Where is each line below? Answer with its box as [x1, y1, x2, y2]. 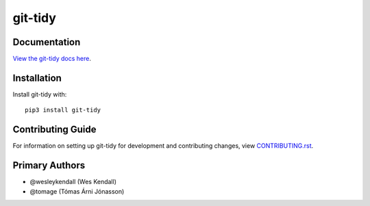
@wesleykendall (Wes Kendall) [29, 178, 116, 186]
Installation [12, 72, 62, 83]
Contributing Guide [12, 124, 97, 136]
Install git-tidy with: [12, 90, 67, 99]
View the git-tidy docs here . [12, 55, 92, 63]
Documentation [12, 36, 81, 48]
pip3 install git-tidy [25, 106, 101, 114]
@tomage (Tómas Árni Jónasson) [29, 187, 125, 195]
